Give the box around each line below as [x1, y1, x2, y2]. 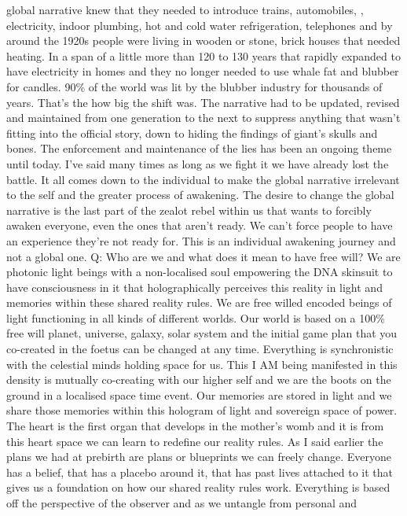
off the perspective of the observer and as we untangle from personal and [6, 495, 357, 510]
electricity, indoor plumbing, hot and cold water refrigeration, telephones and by [6, 17, 393, 33]
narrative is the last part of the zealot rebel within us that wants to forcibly [6, 201, 372, 218]
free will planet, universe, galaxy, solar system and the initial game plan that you [6, 325, 398, 341]
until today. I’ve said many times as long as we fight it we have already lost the [6, 155, 389, 171]
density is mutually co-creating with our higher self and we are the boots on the [6, 371, 391, 388]
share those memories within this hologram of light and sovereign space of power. [6, 402, 398, 418]
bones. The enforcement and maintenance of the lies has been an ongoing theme [6, 140, 392, 157]
